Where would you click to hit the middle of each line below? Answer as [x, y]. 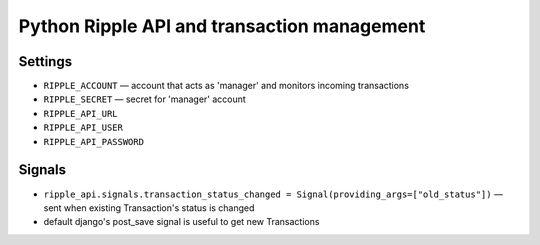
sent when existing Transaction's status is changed [149, 207]
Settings [45, 61]
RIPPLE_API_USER [83, 128]
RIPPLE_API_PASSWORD [94, 141]
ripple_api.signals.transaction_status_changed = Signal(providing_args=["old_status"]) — [273, 194]
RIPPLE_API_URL [81, 113]
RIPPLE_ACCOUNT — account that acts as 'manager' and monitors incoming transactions [226, 86]
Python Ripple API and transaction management [222, 26]
